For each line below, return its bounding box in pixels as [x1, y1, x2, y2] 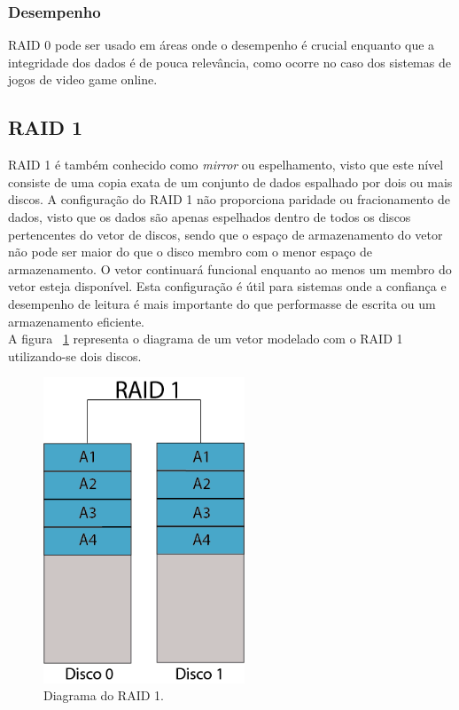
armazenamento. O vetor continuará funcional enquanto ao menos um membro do [8, 259, 452, 278]
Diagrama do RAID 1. [43, 686, 164, 705]
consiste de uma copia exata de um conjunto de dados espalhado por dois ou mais [8, 172, 453, 191]
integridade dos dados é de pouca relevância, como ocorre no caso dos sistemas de [8, 52, 451, 71]
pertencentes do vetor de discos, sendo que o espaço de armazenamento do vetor [8, 225, 443, 243]
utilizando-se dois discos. [8, 346, 142, 365]
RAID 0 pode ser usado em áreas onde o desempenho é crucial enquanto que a [8, 35, 435, 54]
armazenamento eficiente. [8, 312, 145, 330]
